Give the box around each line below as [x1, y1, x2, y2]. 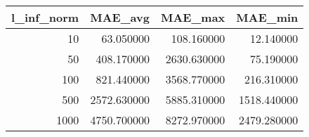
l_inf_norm [11, 9, 79, 25]
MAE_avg [90, 9, 150, 25]
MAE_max [160, 9, 225, 25]
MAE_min [236, 9, 298, 25]
